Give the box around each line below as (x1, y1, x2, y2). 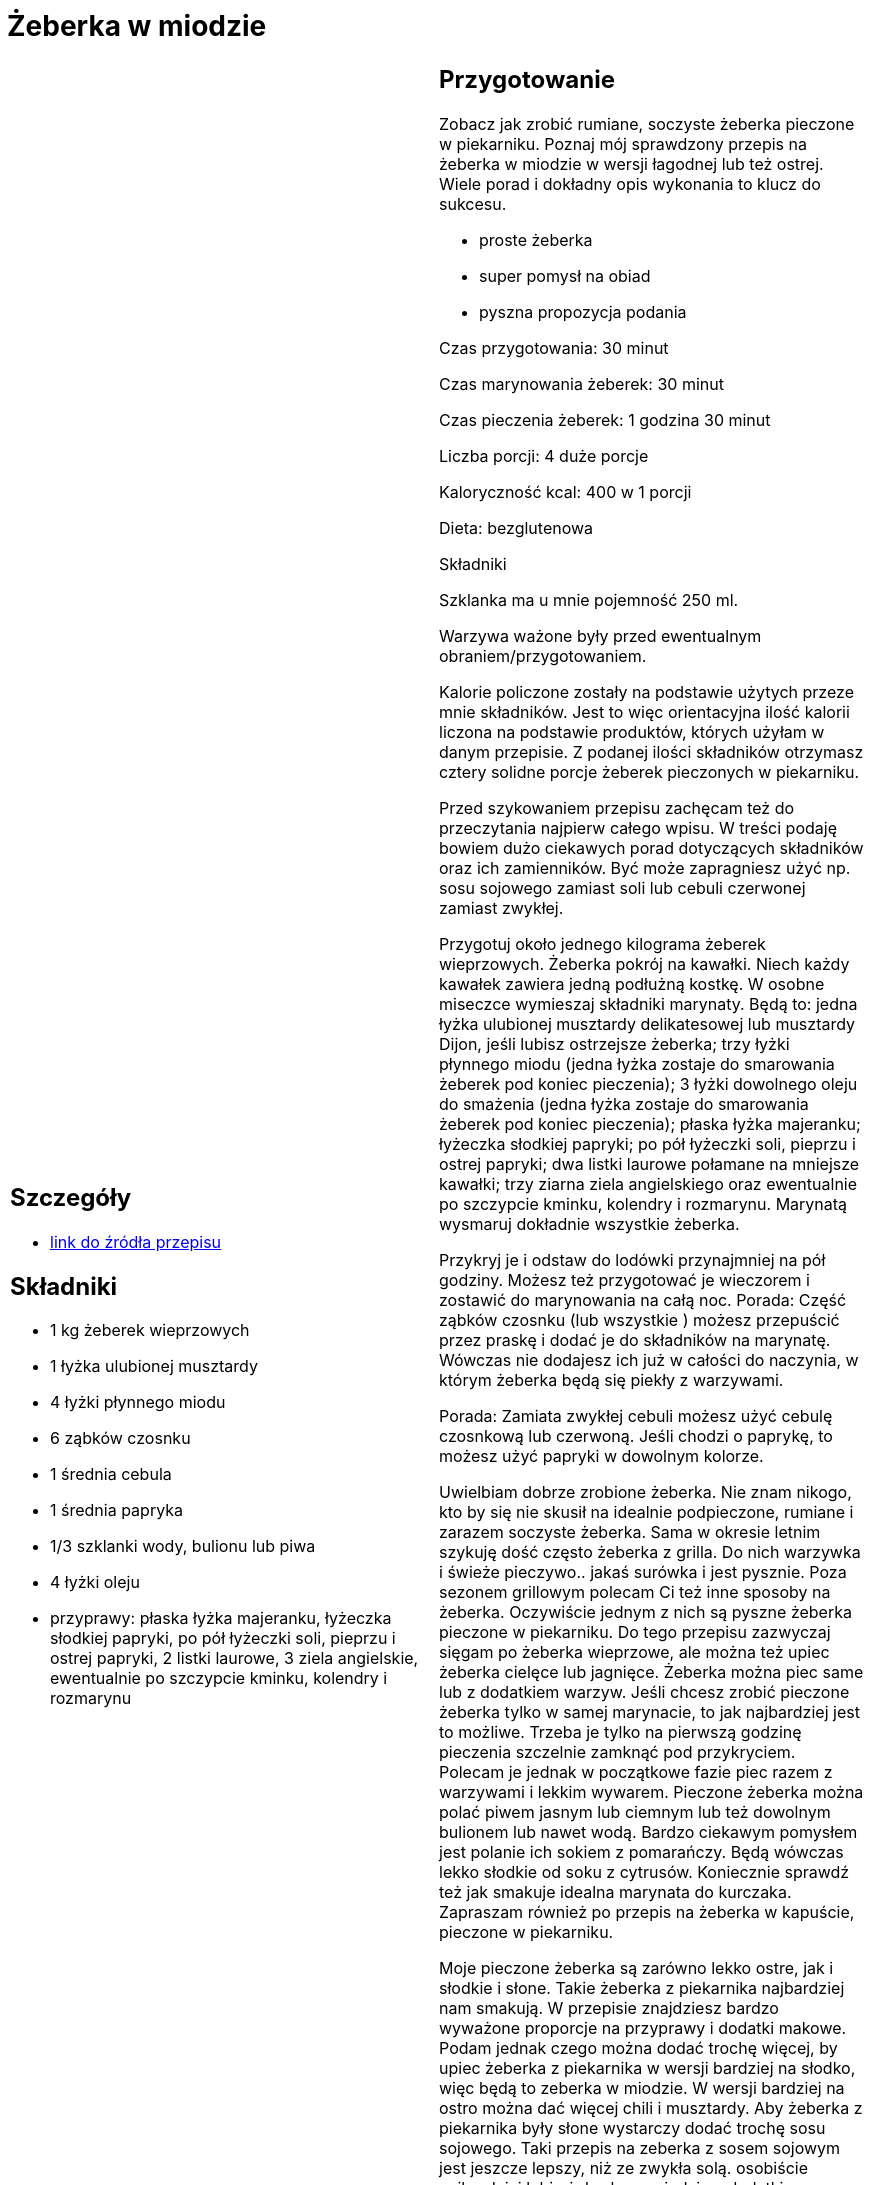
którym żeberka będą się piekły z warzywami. (439, 1369, 784, 1390)
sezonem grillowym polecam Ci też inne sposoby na (439, 1581, 831, 1602)
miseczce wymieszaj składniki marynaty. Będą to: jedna (439, 993, 858, 1014)
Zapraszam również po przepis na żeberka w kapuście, (439, 1901, 855, 1922)
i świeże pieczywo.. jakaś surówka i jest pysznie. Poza (439, 1561, 847, 1582)
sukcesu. (439, 193, 507, 214)
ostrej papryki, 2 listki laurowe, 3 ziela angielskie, (50, 1648, 419, 1669)
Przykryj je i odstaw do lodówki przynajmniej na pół (439, 1249, 826, 1270)
